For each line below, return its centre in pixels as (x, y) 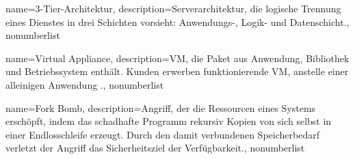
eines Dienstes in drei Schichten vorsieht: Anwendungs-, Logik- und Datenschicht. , (177, 21)
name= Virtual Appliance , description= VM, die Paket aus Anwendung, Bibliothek (177, 58)
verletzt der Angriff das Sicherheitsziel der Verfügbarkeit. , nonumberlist (155, 148)
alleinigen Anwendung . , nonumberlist (85, 84)
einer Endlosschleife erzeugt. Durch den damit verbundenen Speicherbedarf (162, 134)
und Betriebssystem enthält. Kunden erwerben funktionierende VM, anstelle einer (177, 71)
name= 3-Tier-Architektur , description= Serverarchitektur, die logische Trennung (173, 8)
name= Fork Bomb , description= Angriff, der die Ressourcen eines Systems (161, 107)
